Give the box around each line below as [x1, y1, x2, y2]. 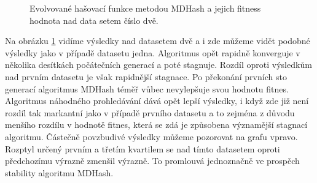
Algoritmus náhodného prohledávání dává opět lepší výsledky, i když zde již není [5, 94, 309, 107]
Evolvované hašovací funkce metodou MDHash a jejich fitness [29, 2, 261, 14]
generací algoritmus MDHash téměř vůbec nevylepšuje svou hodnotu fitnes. [5, 82, 289, 95]
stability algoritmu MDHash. [5, 166, 114, 179]
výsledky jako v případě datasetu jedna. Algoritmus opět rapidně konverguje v [5, 46, 300, 59]
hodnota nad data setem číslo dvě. [29, 13, 158, 26]
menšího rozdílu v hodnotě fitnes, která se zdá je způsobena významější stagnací [5, 118, 308, 131]
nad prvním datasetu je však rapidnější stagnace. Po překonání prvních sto [5, 70, 287, 83]
